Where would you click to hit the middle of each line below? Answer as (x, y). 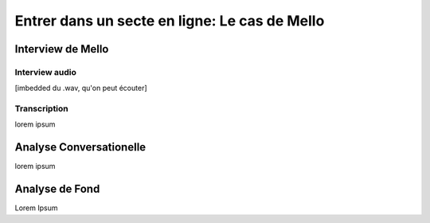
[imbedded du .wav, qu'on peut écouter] (81, 88)
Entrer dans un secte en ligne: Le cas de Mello (170, 21)
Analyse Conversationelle (80, 147)
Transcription (42, 109)
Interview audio (46, 72)
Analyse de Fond (57, 189)
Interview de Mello (62, 49)
